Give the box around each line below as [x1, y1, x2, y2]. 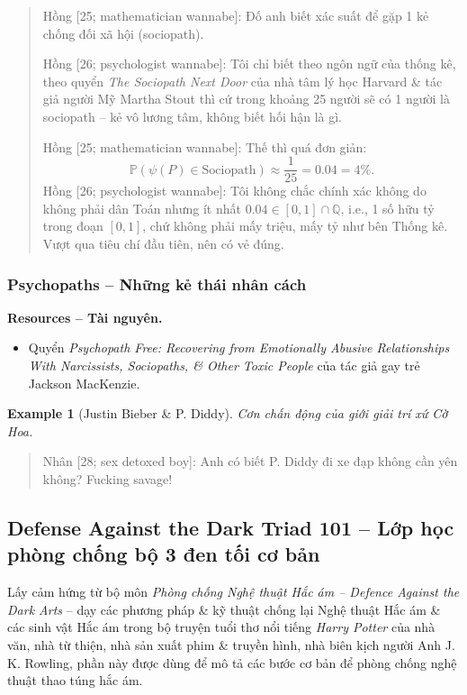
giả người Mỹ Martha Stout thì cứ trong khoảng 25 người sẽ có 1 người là [42, 89, 450, 108]
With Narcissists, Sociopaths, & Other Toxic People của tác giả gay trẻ [28, 356, 420, 374]
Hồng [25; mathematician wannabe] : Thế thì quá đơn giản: [42, 137, 367, 156]
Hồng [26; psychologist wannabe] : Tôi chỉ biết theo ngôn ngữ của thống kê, [42, 54, 456, 73]
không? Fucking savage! [42, 469, 173, 488]
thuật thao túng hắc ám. [7, 671, 143, 690]
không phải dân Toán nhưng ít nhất [42, 198, 241, 217]
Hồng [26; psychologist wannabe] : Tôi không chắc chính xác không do [42, 181, 427, 200]
